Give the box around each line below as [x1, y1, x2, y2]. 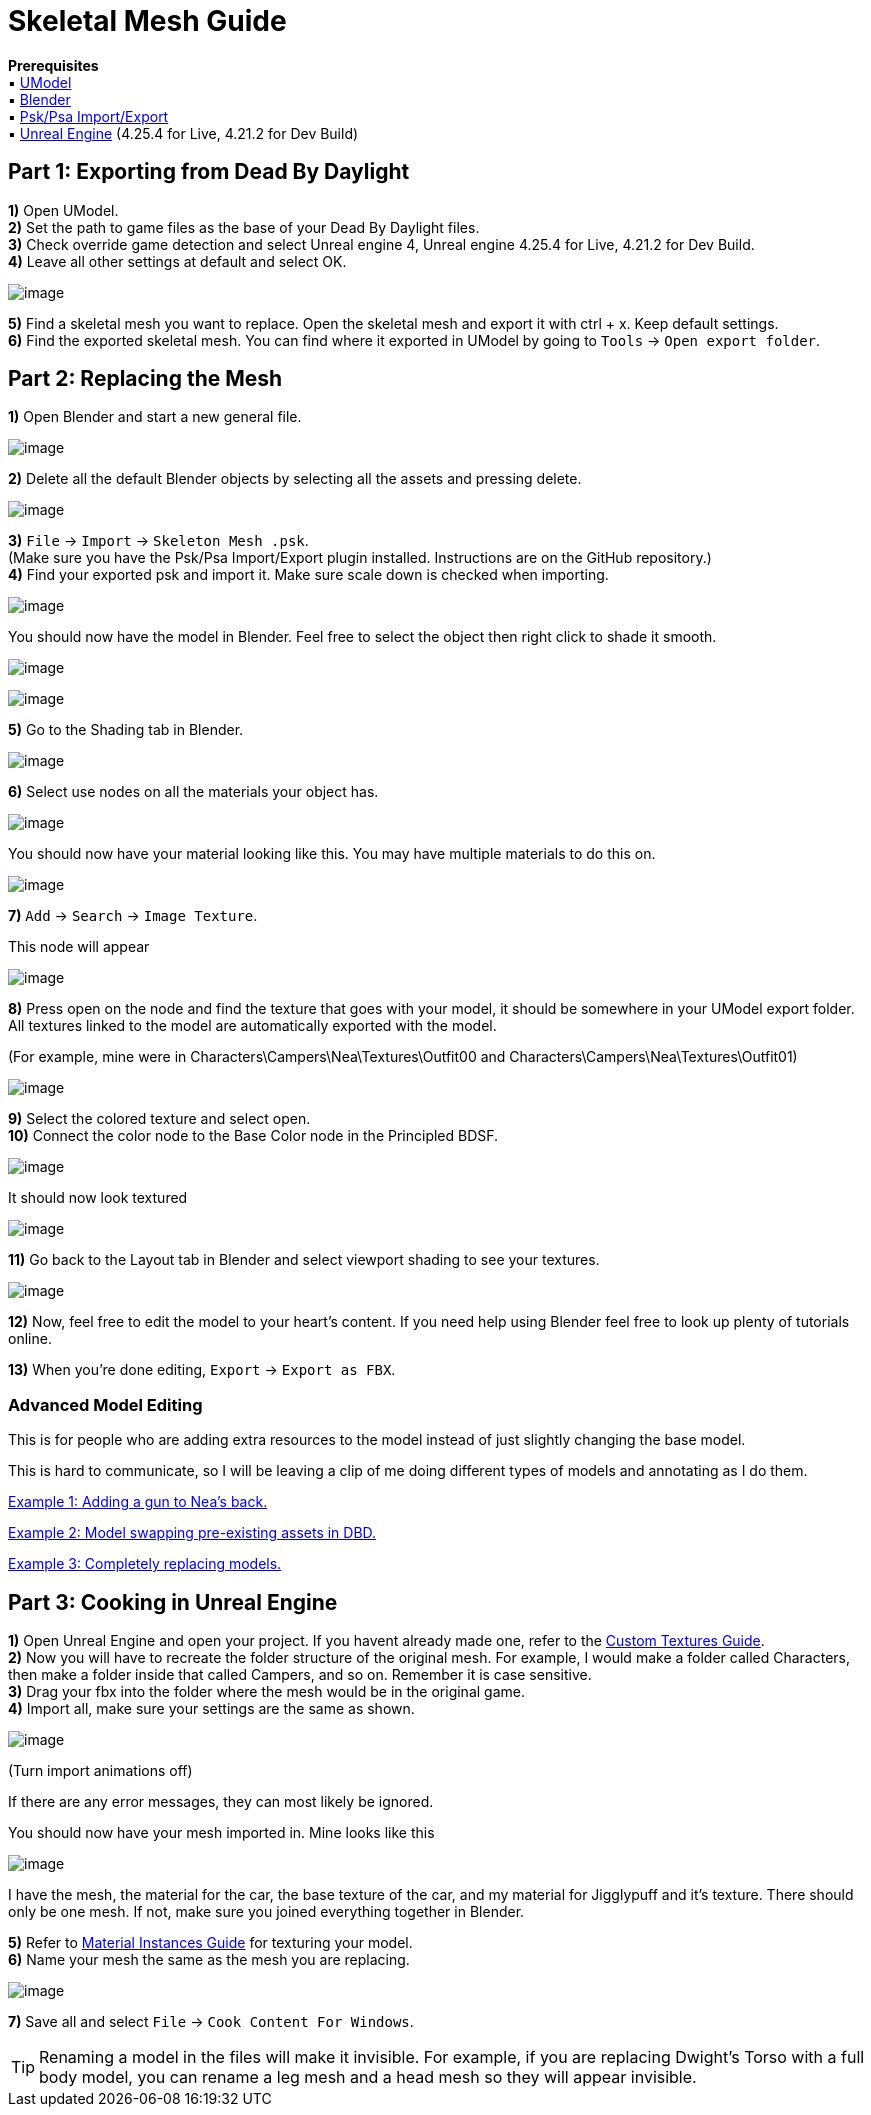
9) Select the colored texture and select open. [8, 1110, 311, 1128]
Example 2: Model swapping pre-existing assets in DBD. [8, 1524, 377, 1542]
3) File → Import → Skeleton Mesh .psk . [8, 532, 309, 550]
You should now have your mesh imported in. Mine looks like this [8, 1824, 435, 1842]
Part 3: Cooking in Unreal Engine [8, 1589, 338, 1615]
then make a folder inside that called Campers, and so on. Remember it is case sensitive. [8, 1666, 592, 1684]
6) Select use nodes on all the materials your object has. [8, 783, 379, 801]
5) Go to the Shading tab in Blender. [8, 721, 244, 739]
